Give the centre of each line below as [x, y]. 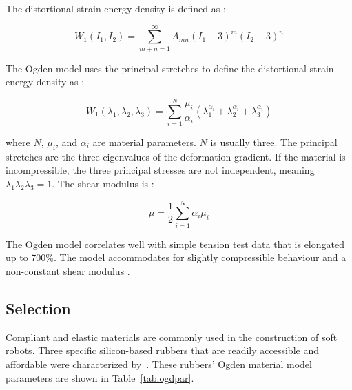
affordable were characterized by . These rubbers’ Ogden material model [159, 363]
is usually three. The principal [274, 142]
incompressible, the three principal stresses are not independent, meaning [160, 170]
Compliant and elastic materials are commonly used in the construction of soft [172, 337]
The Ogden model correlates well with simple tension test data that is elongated [175, 244]
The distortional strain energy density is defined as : [116, 8]
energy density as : [45, 82]
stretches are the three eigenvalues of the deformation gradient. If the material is [176, 156]
